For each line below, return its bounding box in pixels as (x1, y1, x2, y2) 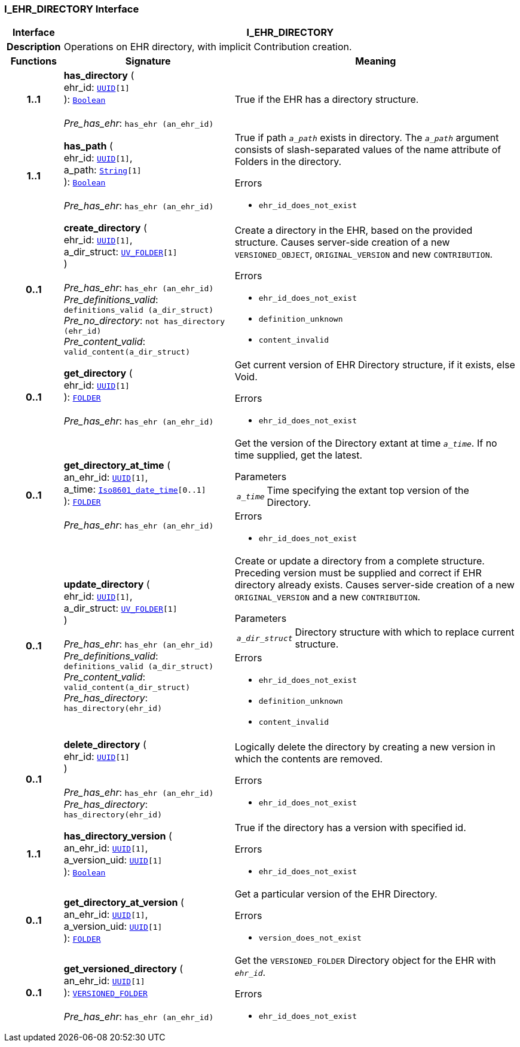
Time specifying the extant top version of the (267, 484, 469, 497)
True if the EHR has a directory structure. (234, 93, 419, 106)
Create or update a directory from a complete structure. (234, 555, 485, 567)
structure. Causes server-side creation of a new (234, 236, 450, 249)
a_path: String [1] (63, 163, 142, 176)
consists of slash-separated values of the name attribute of (234, 144, 501, 156)
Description (7, 41, 61, 53)
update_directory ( (63, 578, 150, 591)
